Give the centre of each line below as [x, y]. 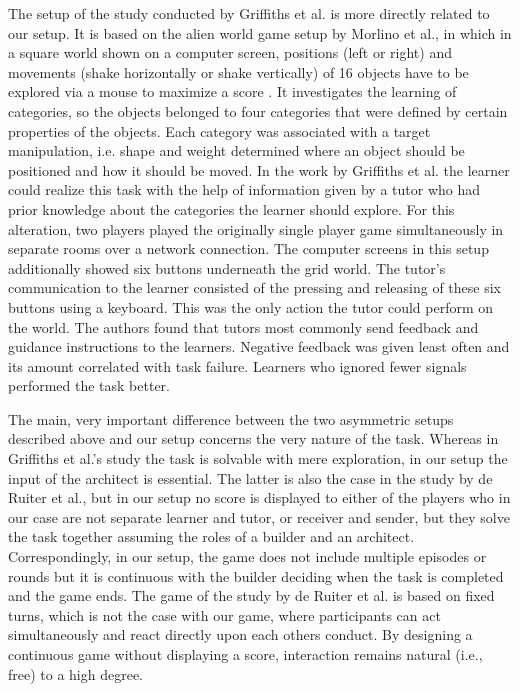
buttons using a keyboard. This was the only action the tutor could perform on [251, 306]
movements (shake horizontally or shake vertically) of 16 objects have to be [238, 71]
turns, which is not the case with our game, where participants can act [224, 614]
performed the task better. [89, 385]
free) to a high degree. [76, 673]
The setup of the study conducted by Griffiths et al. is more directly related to [249, 13]
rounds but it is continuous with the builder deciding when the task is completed [256, 575]
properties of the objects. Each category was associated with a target [219, 130]
